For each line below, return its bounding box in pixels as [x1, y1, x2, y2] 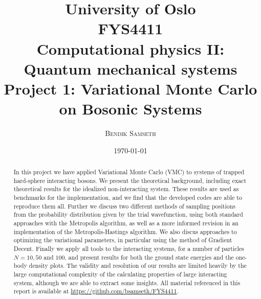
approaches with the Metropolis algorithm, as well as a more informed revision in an [13, 218, 238, 227]
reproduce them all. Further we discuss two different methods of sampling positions [13, 201, 235, 210]
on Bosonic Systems [59, 98, 202, 119]
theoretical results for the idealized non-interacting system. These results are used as [13, 185, 239, 193]
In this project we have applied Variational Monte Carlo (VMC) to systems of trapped [13, 168, 245, 176]
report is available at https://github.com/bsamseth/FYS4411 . [13, 287, 179, 295]
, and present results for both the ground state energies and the [64, 252, 234, 261]
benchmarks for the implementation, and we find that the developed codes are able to [13, 193, 242, 202]
